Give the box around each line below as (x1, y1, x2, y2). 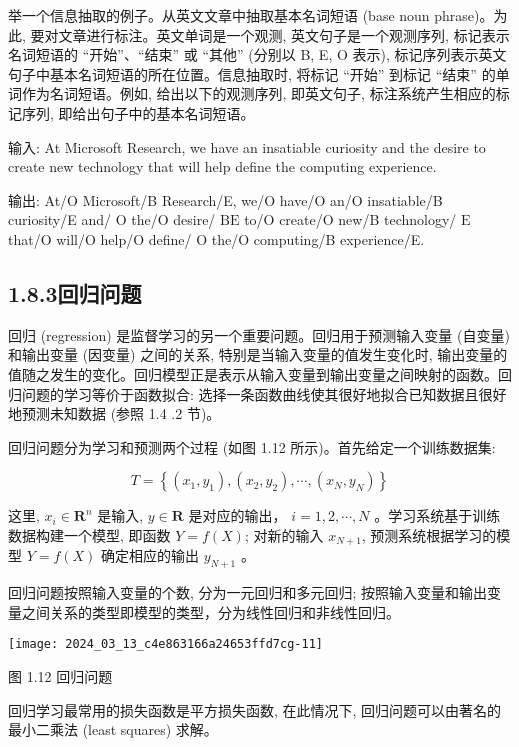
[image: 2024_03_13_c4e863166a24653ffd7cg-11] (8, 637, 323, 652)
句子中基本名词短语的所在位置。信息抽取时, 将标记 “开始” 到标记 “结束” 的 (8, 63, 496, 84)
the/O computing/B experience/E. (211, 228, 425, 249)
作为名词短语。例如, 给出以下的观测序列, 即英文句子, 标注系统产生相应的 (21, 83, 496, 104)
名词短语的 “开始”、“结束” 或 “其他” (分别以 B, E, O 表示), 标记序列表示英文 (8, 44, 507, 65)
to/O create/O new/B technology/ (244, 209, 457, 230)
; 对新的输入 (244, 524, 324, 545)
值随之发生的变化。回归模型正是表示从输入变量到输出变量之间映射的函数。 (8, 363, 498, 384)
